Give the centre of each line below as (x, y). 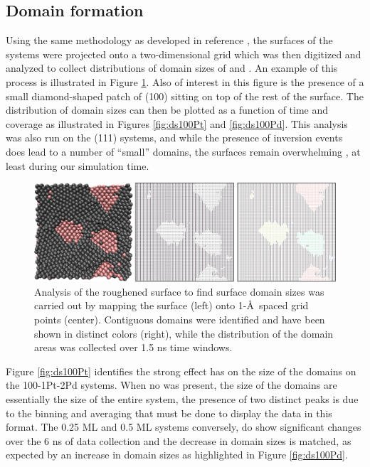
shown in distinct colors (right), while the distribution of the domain (184, 333)
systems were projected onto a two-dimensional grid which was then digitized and (184, 54)
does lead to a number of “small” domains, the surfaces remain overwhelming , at (183, 151)
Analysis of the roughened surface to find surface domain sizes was (179, 291)
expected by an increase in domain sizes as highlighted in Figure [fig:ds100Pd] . (177, 455)
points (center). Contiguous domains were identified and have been (180, 320)
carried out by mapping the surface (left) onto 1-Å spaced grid (171, 305)
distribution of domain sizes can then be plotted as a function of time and (167, 110)
